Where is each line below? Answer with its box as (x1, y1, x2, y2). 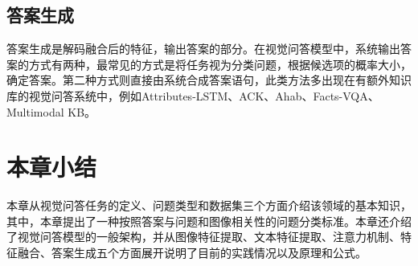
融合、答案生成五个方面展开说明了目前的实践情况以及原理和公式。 (17, 244, 367, 261)
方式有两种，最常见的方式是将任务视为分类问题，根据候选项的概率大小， (28, 55, 412, 72)
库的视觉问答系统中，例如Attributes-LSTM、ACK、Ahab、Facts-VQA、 (6, 87, 379, 104)
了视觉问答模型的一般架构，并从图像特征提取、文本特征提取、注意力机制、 (6, 228, 400, 245)
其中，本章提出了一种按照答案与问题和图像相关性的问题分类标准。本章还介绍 (6, 212, 412, 229)
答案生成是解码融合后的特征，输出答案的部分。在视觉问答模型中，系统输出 (6, 40, 400, 57)
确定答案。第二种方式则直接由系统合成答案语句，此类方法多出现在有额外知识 (6, 72, 412, 88)
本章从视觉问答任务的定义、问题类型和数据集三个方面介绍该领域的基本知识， (6, 197, 412, 214)
